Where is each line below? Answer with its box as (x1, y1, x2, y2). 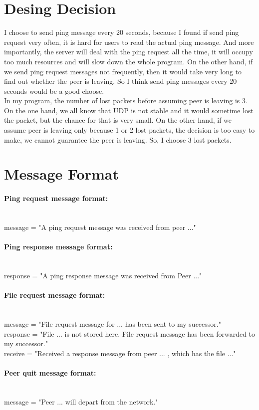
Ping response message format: (4, 241, 113, 252)
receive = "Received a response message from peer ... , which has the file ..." (4, 348, 236, 358)
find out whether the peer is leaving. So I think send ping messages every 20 (4, 76, 237, 86)
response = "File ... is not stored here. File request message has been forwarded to (4, 328, 256, 339)
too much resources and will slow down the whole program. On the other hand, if (4, 56, 253, 66)
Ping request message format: (4, 193, 108, 204)
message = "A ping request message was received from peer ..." (4, 222, 196, 232)
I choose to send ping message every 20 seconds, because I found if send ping (4, 27, 239, 37)
